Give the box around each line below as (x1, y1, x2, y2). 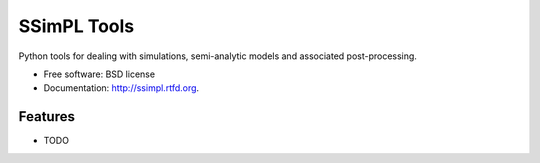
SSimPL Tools (18, 15, 135, 37)
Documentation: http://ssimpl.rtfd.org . (43, 82, 200, 94)
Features (18, 108, 75, 125)
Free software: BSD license (43, 68, 155, 80)
